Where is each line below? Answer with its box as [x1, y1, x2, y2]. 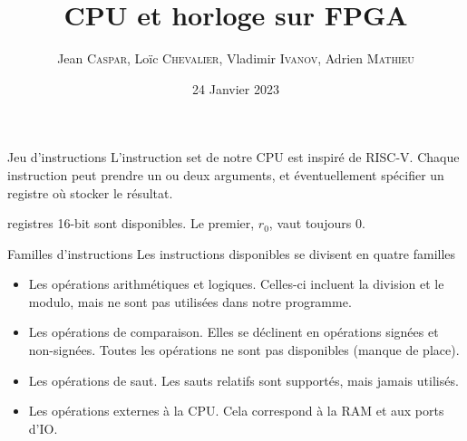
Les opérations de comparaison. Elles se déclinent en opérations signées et [28, 322, 439, 341]
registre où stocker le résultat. [7, 183, 173, 202]
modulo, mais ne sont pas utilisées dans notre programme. [28, 292, 352, 311]
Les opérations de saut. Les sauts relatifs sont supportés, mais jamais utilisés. [28, 370, 459, 389]
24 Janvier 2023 [192, 79, 279, 98]
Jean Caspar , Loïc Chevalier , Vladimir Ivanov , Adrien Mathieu [57, 49, 414, 68]
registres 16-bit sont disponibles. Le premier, [7, 214, 255, 233]
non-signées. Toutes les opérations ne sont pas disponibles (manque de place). [28, 340, 460, 360]
